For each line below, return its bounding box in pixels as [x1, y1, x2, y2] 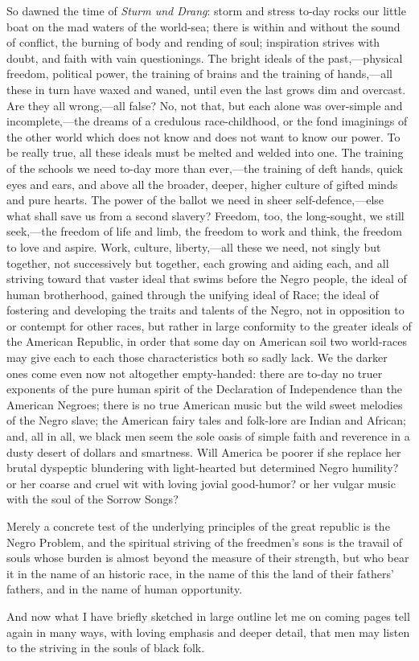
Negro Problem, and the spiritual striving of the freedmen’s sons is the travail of [6, 533, 403, 550]
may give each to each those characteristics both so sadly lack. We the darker [6, 349, 388, 366]
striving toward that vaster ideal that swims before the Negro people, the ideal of [6, 270, 407, 287]
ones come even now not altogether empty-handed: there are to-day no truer [6, 364, 383, 381]
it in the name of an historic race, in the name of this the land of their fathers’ [6, 565, 394, 581]
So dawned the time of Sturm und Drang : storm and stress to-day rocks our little [6, 2, 406, 18]
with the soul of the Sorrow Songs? [6, 491, 179, 507]
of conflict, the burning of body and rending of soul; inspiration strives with [6, 34, 380, 51]
